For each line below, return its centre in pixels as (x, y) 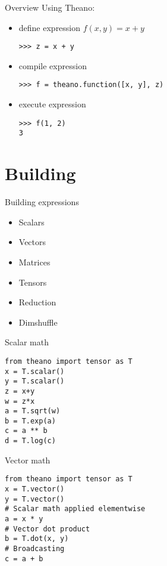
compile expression (53, 65)
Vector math (28, 460)
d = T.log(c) (30, 441)
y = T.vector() (35, 499)
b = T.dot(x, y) (37, 539)
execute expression (52, 104)
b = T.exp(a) (30, 421)
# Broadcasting (35, 548)
